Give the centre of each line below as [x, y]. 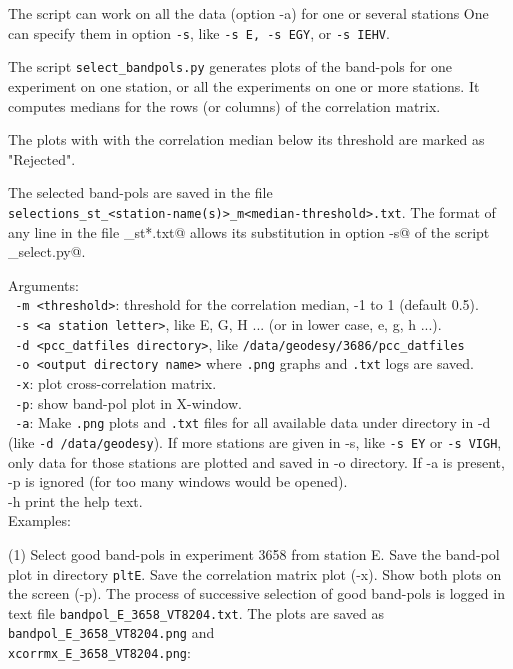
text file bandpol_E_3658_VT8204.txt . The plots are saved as [196, 612]
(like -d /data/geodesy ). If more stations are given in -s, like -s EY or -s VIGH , [255, 441]
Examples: [39, 520]
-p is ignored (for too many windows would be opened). [178, 481]
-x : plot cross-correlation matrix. [116, 382]
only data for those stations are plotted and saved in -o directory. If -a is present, [256, 461]
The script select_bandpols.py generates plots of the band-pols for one [230, 66]
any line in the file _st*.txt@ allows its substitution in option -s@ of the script [249, 231]
